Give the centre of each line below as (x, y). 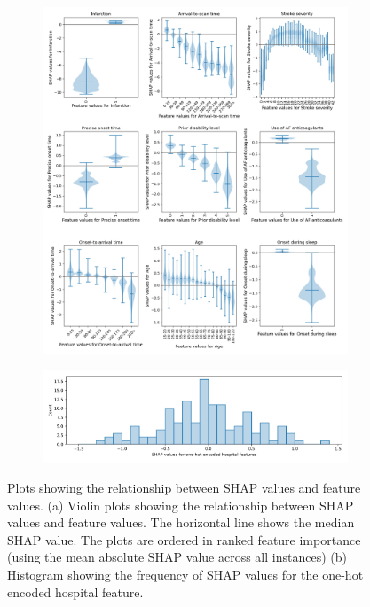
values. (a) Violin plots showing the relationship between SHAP (181, 505)
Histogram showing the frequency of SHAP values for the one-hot (185, 575)
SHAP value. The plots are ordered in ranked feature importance (184, 539)
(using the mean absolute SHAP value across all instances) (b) (177, 557)
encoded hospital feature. (75, 591)
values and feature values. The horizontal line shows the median (181, 522)
